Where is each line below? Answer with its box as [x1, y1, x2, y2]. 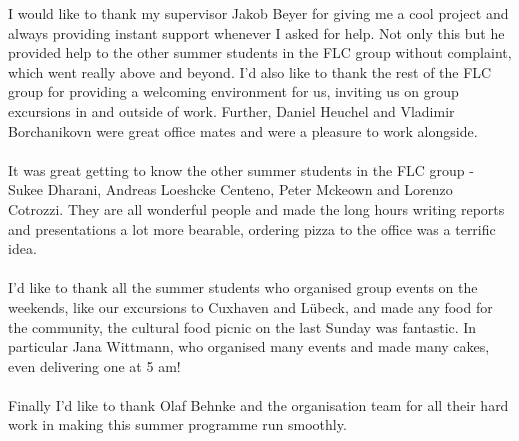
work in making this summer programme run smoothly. [8, 414, 347, 435]
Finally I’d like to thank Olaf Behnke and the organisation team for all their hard [8, 394, 509, 415]
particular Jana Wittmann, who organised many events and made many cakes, [8, 336, 490, 357]
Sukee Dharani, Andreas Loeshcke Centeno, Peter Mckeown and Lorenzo [8, 179, 453, 200]
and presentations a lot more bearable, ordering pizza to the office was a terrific [8, 218, 496, 239]
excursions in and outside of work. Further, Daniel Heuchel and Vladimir [8, 100, 455, 121]
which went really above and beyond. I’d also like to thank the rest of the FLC [8, 61, 492, 82]
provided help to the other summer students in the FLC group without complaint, [8, 42, 512, 63]
